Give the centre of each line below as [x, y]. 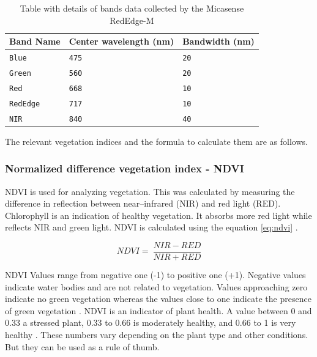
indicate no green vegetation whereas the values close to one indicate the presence [158, 299]
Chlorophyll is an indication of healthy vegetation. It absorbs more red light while [158, 215]
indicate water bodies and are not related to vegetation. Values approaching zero [156, 286]
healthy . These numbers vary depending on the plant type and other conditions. [157, 335]
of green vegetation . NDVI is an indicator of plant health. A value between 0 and [158, 310]
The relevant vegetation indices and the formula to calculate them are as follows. [156, 141]
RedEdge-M [132, 20]
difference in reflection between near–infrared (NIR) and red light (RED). [143, 203]
